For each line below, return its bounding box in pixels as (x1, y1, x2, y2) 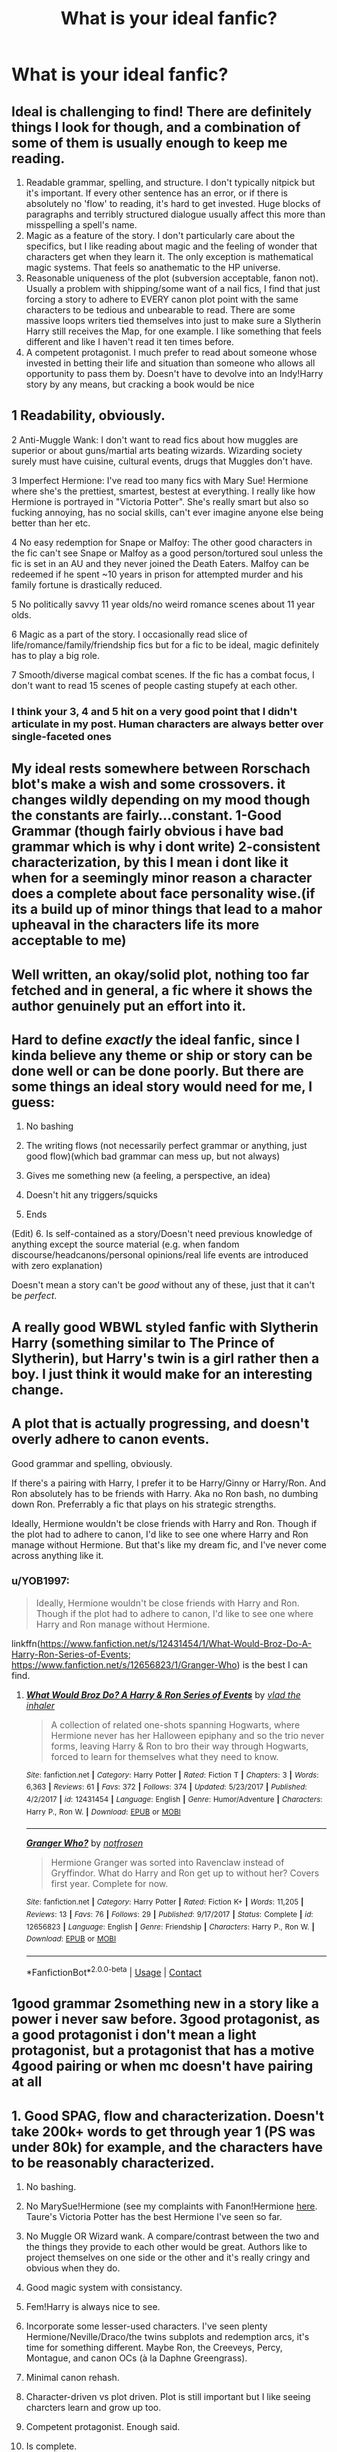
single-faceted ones (11, 729, 112, 743)
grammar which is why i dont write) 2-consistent (11, 838, 321, 856)
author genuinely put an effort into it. (11, 997, 247, 1014)
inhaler (25, 1699, 56, 1711)
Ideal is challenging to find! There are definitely (11, 103, 313, 120)
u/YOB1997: (11, 1574, 71, 1588)
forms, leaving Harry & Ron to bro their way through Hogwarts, (50, 1740, 309, 1752)
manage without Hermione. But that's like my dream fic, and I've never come (11, 1538, 327, 1551)
